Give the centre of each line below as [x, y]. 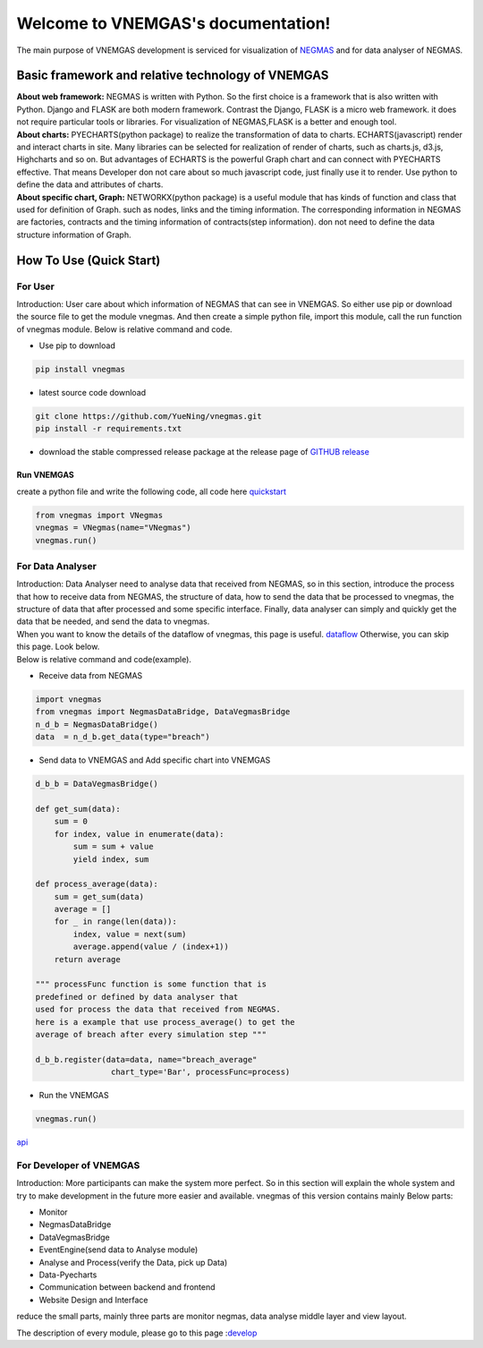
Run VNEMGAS [46, 475]
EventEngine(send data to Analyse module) [119, 1250]
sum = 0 [71, 822]
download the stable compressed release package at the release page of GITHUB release [204, 452]
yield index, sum [111, 859]
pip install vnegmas [80, 370]
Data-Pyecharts [68, 1275]
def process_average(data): [97, 884]
